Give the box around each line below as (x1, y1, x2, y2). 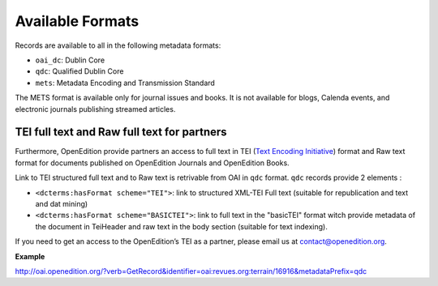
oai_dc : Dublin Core (35, 55, 105, 65)
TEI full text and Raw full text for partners (15, 126, 227, 139)
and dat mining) (35, 198, 88, 208)
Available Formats (15, 12, 140, 30)
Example (15, 251, 45, 261)
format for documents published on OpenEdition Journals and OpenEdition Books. (15, 158, 290, 168)
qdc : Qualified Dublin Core (35, 66, 124, 76)
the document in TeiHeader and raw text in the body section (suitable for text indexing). (35, 221, 328, 231)
